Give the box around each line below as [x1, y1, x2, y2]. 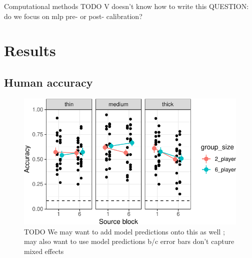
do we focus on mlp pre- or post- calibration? [4, 11, 142, 21]
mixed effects [24, 245, 64, 256]
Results [4, 40, 56, 61]
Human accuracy [4, 74, 93, 90]
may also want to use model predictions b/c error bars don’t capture [24, 236, 234, 246]
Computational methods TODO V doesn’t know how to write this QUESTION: [4, 1, 249, 11]
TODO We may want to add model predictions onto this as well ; [24, 226, 225, 236]
